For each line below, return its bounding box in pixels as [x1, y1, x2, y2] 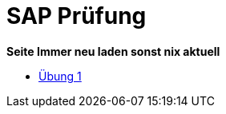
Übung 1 [38, 69, 82, 83]
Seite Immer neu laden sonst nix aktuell [6, 44, 220, 58]
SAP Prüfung [6, 2, 147, 29]
